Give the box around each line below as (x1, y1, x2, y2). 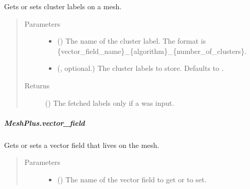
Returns (24, 80, 50, 90)
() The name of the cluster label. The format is (57, 35, 206, 46)
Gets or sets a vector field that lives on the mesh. (4, 139, 159, 150)
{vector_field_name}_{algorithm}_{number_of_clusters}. (57, 45, 247, 56)
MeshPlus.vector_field (4, 117, 85, 128)
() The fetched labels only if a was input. (45, 97, 174, 108)
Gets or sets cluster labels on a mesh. (4, 1, 122, 11)
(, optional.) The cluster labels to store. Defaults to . (57, 63, 224, 73)
